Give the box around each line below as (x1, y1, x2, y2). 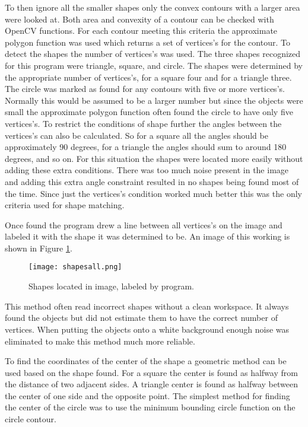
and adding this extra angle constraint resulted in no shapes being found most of (5, 175, 299, 187)
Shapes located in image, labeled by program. (28, 280, 195, 292)
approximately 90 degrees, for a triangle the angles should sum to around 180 (5, 141, 287, 153)
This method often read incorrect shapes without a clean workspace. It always (5, 299, 289, 312)
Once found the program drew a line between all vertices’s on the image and (5, 218, 282, 231)
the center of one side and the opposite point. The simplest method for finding (5, 389, 290, 401)
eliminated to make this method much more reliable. (5, 334, 195, 347)
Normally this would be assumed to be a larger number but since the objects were (5, 94, 303, 106)
